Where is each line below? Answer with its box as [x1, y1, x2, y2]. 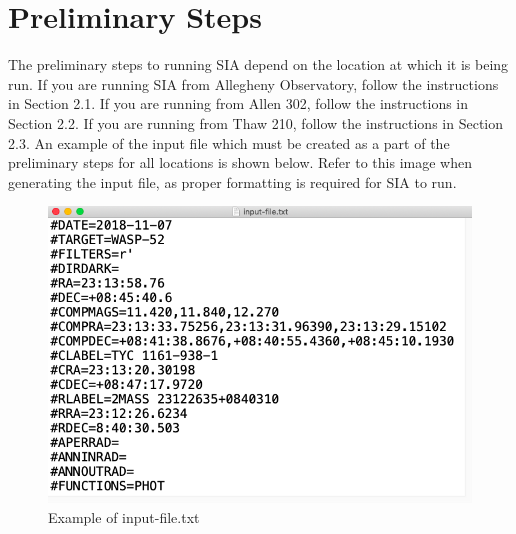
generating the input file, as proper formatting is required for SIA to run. [8, 171, 457, 192]
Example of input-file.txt [48, 506, 200, 527]
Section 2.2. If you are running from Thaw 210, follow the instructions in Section [8, 112, 504, 133]
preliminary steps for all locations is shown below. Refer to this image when [8, 152, 472, 173]
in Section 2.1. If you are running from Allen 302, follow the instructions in [8, 93, 469, 114]
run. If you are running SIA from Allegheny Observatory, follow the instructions [8, 73, 499, 94]
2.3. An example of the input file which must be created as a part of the [8, 132, 450, 153]
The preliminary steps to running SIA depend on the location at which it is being [8, 54, 509, 75]
